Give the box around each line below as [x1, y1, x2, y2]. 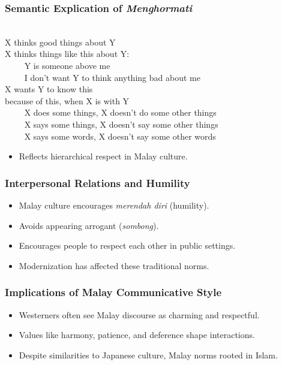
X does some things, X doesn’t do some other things [24, 106, 217, 119]
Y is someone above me [24, 59, 110, 71]
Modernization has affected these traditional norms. [19, 259, 209, 272]
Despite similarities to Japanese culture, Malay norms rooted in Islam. [19, 348, 278, 361]
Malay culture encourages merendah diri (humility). [19, 198, 209, 211]
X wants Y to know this [5, 83, 93, 95]
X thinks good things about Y [5, 35, 116, 48]
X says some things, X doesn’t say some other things [24, 117, 218, 130]
